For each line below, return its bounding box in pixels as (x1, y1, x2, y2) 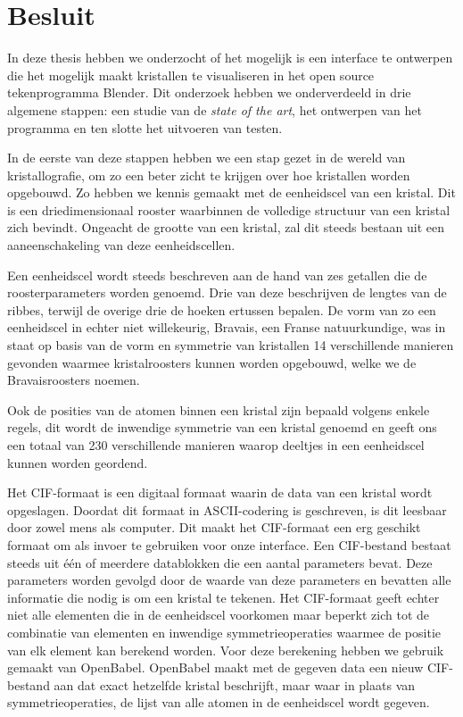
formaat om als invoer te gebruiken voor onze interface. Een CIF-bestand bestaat (7, 535, 451, 554)
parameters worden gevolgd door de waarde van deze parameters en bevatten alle (7, 571, 451, 589)
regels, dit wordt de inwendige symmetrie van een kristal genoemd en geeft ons (7, 418, 437, 437)
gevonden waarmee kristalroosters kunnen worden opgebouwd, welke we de (7, 353, 417, 371)
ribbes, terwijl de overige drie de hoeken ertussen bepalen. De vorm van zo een (7, 300, 436, 319)
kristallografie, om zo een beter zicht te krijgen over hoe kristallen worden (7, 165, 410, 184)
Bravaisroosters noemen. (7, 371, 140, 389)
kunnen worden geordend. (7, 453, 148, 471)
